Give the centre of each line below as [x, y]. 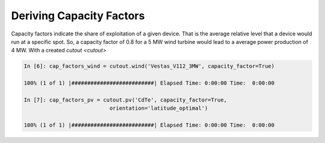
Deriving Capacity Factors [78, 16]
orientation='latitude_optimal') [159, 108]
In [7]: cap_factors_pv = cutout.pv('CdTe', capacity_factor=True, [125, 100]
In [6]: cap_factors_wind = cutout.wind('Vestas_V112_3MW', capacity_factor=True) [149, 66]
